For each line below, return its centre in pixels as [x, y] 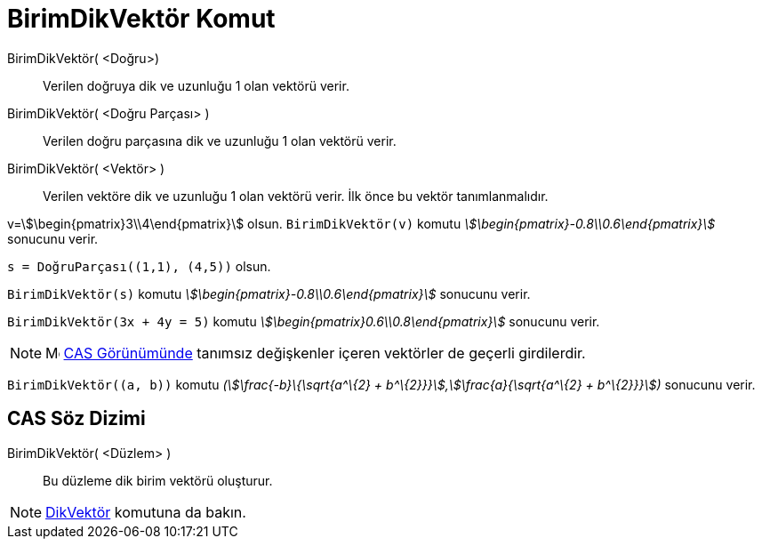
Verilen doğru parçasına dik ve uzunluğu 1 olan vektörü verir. [220, 141]
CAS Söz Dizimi [76, 419]
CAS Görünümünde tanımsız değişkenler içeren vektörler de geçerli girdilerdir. [325, 353]
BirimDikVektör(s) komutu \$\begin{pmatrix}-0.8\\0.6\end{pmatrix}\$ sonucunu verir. [269, 293]
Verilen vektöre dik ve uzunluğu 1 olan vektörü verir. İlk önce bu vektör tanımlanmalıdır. [296, 196]
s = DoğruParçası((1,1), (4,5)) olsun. [139, 266]
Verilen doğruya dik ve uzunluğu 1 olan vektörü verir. [196, 85]
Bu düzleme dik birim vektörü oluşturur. [158, 480]
